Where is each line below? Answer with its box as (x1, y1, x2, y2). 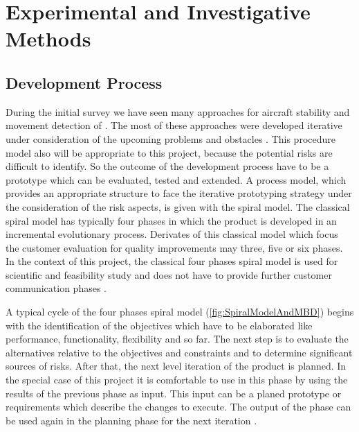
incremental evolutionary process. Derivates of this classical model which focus (6, 227, 338, 241)
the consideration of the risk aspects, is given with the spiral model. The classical (6, 199, 350, 214)
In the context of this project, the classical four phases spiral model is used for (6, 254, 338, 268)
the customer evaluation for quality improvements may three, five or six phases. (6, 240, 343, 254)
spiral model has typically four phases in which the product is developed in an (6, 213, 337, 227)
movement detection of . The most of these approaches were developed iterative (6, 118, 342, 132)
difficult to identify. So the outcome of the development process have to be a (6, 159, 329, 173)
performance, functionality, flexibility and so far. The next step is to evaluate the (6, 331, 349, 346)
